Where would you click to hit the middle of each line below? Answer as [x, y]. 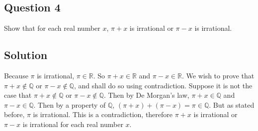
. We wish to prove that [218, 75]
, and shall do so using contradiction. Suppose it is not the [163, 85]
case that [18, 95]
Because [16, 75]
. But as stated [232, 104]
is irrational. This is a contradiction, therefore [103, 114]
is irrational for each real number [73, 124]
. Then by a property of [70, 104]
